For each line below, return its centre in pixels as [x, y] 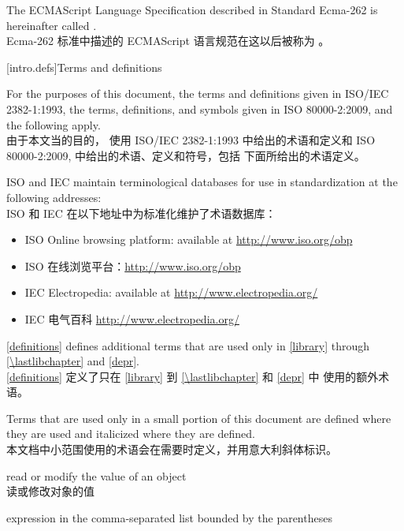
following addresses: [54, 197]
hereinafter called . [52, 25]
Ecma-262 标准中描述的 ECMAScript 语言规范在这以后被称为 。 [168, 41]
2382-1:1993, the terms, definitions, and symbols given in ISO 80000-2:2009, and [200, 108]
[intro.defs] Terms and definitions [84, 67]
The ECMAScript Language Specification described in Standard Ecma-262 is [192, 9]
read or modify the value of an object [96, 475]
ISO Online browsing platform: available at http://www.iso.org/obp [189, 239]
